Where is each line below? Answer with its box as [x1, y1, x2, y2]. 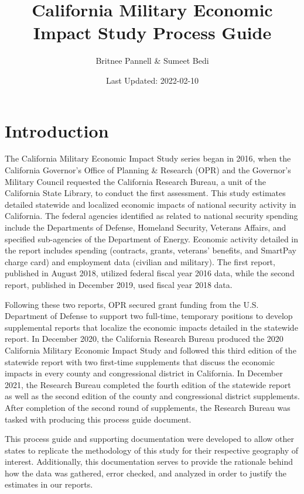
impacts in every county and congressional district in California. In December [5, 367, 283, 379]
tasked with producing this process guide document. [5, 413, 192, 425]
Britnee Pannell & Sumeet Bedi [95, 54, 209, 67]
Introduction [5, 118, 109, 142]
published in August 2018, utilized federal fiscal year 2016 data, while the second [5, 267, 295, 279]
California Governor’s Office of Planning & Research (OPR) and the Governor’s [5, 164, 291, 176]
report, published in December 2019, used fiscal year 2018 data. [5, 278, 233, 290]
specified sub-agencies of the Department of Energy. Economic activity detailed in [5, 232, 299, 245]
